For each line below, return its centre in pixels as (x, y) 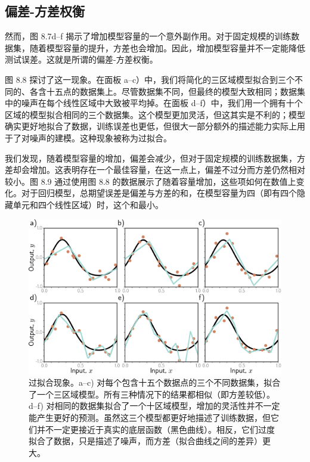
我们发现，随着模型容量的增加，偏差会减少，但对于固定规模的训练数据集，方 (155, 158)
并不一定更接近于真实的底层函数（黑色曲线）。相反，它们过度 (156, 429)
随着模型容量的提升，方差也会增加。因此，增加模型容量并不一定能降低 (167, 47)
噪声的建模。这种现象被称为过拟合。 (100, 137)
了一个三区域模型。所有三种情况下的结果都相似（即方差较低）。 (152, 394)
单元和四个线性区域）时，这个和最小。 (88, 204)
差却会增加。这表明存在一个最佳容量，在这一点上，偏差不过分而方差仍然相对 (155, 170)
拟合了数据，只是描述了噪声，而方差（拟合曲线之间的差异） (145, 441)
